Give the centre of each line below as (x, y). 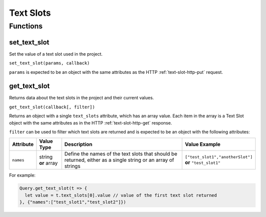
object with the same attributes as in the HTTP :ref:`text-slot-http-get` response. (91, 123)
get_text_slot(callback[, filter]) (52, 107)
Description (78, 144)
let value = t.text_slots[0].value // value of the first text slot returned (121, 195)
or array (49, 163)
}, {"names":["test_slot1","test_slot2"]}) (73, 202)
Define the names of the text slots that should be (121, 154)
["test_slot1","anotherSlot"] (219, 157)
